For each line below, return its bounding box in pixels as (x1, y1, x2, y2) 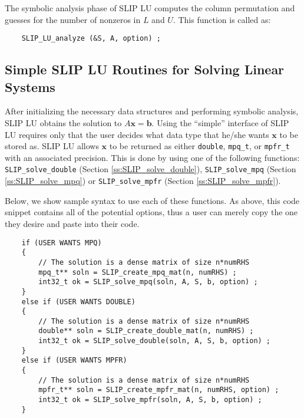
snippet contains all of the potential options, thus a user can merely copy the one (5, 206, 298, 218)
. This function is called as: (173, 13, 271, 25)
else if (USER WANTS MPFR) (21, 356, 127, 365)
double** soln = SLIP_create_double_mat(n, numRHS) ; (38, 327, 254, 335)
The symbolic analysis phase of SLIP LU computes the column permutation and (5, 2, 295, 14)
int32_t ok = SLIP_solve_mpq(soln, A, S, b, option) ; (38, 278, 258, 287)
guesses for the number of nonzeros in (5, 13, 141, 25)
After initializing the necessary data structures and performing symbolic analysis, (5, 105, 299, 117)
